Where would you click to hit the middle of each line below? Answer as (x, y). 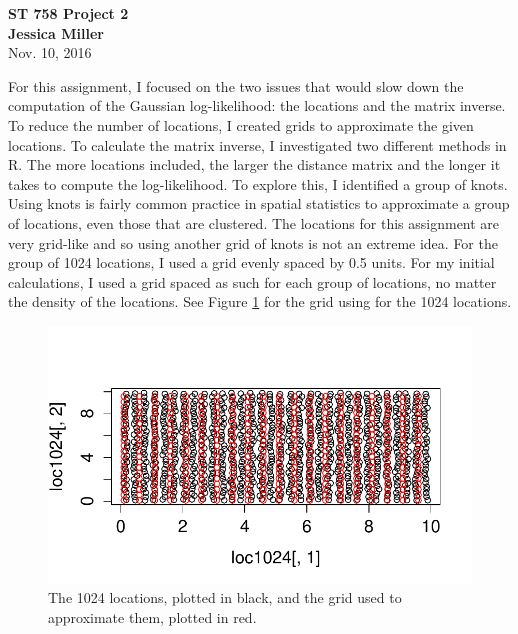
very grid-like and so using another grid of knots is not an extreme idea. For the (253, 242)
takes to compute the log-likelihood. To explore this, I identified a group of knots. (258, 183)
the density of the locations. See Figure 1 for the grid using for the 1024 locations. (260, 301)
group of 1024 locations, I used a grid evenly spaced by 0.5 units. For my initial (251, 262)
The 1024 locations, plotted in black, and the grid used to (225, 597)
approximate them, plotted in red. (152, 616)
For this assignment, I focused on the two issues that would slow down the (236, 85)
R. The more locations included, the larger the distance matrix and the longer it (254, 164)
